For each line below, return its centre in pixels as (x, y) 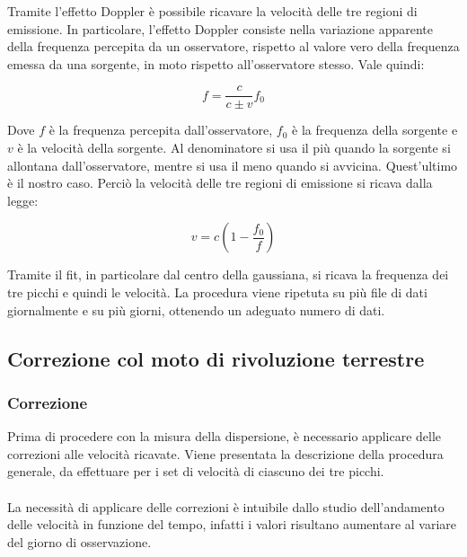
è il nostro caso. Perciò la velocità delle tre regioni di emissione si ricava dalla (220, 183)
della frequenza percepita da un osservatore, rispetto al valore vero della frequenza (233, 46)
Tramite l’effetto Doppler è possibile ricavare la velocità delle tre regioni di (212, 11)
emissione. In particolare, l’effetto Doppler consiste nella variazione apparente (220, 28)
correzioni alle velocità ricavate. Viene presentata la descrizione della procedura (225, 453)
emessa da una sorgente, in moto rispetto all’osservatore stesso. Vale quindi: (216, 63)
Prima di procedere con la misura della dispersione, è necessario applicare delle (225, 436)
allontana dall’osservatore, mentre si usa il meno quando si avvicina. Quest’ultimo (233, 165)
